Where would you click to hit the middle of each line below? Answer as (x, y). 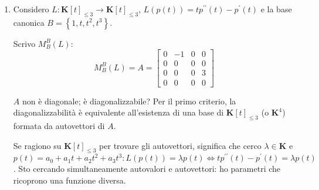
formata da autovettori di (59, 125)
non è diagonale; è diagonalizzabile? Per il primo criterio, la (129, 101)
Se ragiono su (37, 145)
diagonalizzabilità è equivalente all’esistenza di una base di (118, 112)
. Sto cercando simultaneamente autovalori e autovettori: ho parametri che (147, 169)
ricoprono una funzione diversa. (69, 180)
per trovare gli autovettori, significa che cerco (180, 145)
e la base (276, 9)
